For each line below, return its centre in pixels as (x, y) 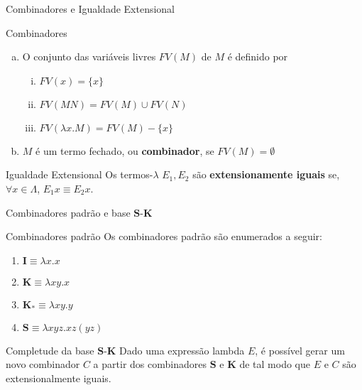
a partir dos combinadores (150, 364)
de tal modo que (275, 364)
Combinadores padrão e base (68, 212)
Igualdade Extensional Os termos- (79, 174)
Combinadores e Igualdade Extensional (90, 9)
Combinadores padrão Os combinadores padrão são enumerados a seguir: (164, 236)
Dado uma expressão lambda (182, 350)
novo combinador (43, 364)
